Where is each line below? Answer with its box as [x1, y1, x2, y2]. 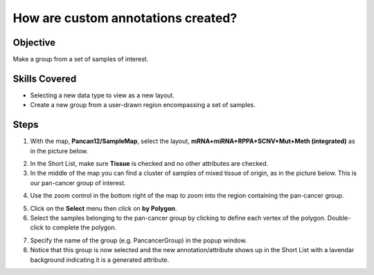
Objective [12, 37, 56, 48]
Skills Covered [12, 73, 77, 84]
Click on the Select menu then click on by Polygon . [30, 204, 177, 212]
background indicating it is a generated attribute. [30, 256, 170, 264]
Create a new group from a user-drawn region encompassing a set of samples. [30, 101, 256, 109]
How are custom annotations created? [12, 10, 238, 26]
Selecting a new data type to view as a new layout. [30, 91, 175, 99]
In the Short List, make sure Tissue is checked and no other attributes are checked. [30, 160, 269, 168]
